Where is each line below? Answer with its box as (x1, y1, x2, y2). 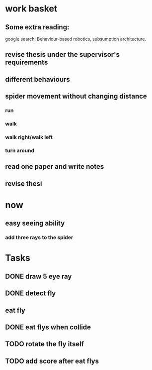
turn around (5, 147, 35, 154)
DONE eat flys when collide (5, 323, 91, 331)
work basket (5, 3, 58, 14)
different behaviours (5, 75, 71, 84)
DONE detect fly (5, 289, 56, 298)
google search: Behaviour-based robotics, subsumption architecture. (5, 36, 147, 42)
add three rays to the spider (5, 234, 74, 241)
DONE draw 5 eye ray (5, 272, 72, 280)
